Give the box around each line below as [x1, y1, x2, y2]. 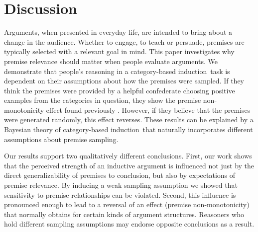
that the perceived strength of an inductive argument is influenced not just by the [4, 160, 255, 170]
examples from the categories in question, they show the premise [4, 95, 201, 105]
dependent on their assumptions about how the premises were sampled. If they [4, 76, 245, 86]
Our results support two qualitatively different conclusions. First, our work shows [4, 151, 252, 161]
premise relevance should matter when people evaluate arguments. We [4, 56, 218, 66]
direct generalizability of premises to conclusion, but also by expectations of [4, 170, 236, 180]
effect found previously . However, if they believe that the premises [46, 104, 251, 115]
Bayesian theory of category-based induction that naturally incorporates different [4, 124, 253, 135]
